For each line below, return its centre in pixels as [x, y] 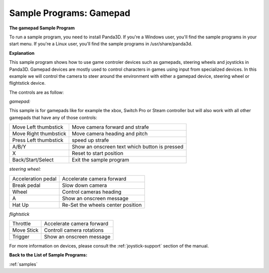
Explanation [22, 53]
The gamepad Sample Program [42, 28]
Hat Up [21, 205]
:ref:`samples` [23, 264]
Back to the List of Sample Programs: [48, 255]
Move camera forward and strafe [110, 127]
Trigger [21, 237]
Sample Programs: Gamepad [70, 13]
